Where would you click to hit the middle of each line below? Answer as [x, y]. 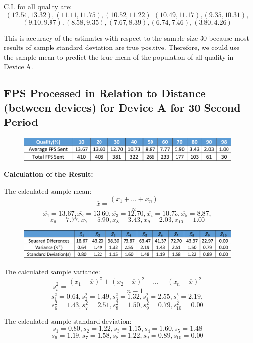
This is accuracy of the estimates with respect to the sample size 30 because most [126, 37]
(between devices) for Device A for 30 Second [122, 107]
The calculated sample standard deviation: [68, 321]
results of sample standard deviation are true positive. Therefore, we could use [122, 47]
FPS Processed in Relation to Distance [105, 93]
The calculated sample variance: [52, 271]
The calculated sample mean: [48, 190]
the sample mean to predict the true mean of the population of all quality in [119, 57]
